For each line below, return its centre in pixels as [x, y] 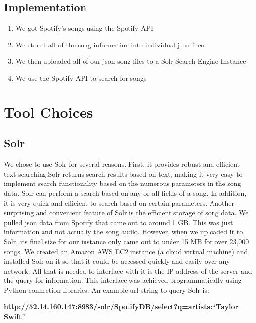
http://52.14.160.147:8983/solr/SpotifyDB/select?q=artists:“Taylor [121, 306]
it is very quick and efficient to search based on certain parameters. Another [119, 203]
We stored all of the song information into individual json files [110, 44]
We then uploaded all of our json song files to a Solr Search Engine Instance [131, 61]
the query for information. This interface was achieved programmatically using [123, 280]
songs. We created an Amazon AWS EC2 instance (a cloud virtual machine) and [126, 251]
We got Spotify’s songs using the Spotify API [85, 28]
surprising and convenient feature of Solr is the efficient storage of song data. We [126, 212]
